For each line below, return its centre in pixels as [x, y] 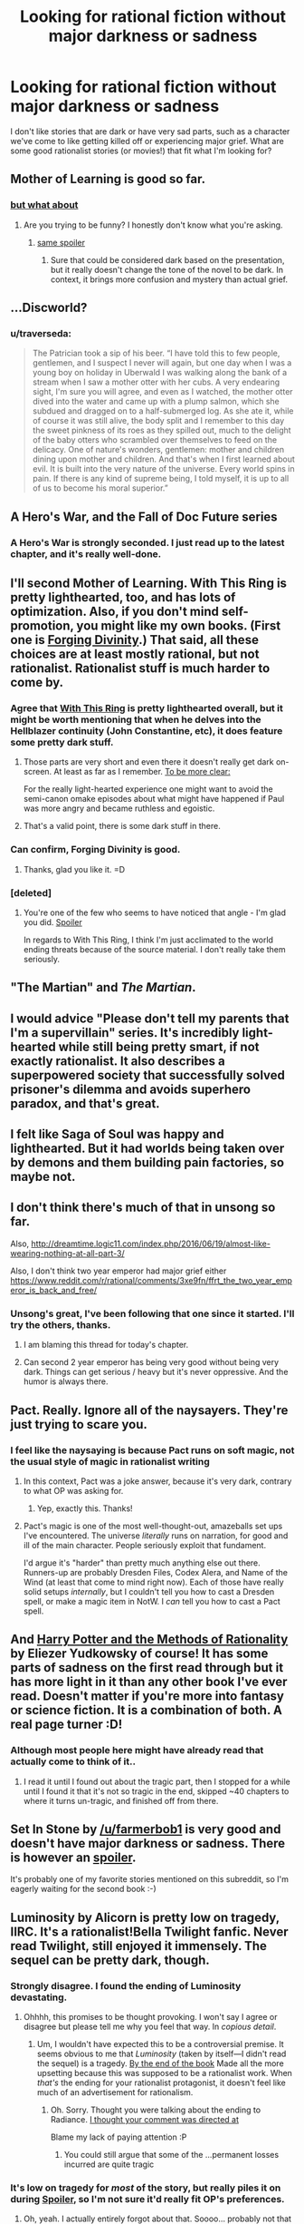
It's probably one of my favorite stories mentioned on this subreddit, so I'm [149, 1879]
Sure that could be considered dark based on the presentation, [167, 259]
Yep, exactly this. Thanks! [85, 1508]
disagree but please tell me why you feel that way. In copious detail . [150, 2027]
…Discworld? [49, 308]
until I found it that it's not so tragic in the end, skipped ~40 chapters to [156, 1791]
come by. [37, 683]
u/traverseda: [41, 333]
